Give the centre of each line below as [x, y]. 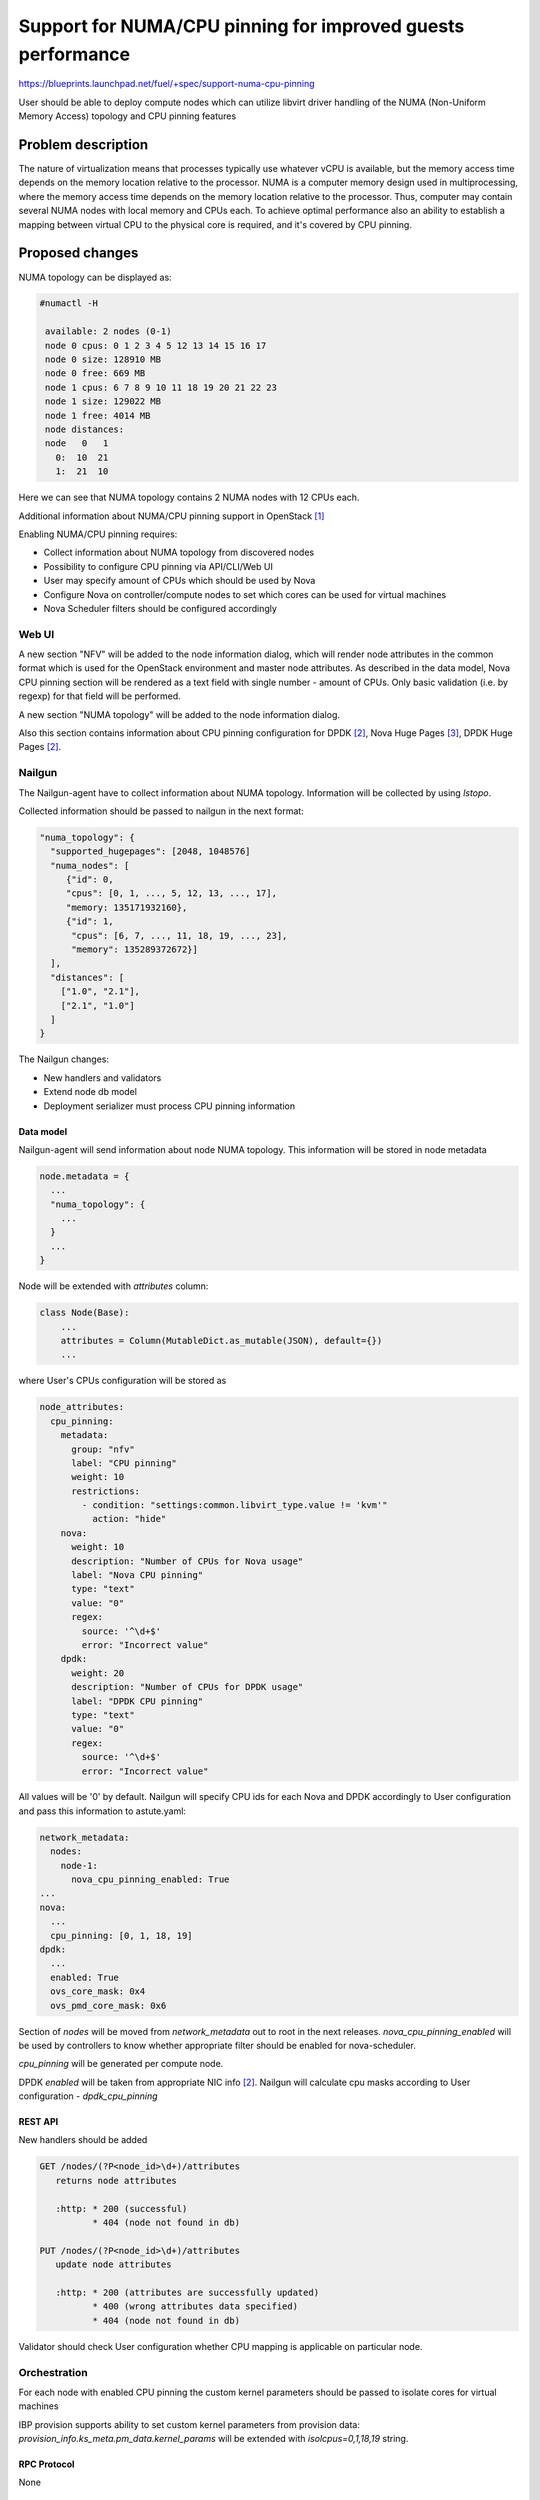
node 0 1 [77, 443]
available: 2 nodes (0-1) [108, 331]
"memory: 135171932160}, [126, 907]
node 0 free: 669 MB [95, 373]
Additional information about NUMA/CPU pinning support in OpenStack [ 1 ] [171, 516]
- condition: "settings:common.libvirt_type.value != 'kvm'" [234, 1505]
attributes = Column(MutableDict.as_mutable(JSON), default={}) [221, 1340]
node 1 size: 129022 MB [103, 401]
